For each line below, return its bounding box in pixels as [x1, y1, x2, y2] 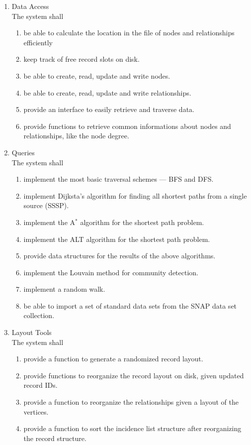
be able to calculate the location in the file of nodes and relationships [23, 27, 235, 38]
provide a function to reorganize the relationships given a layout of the [23, 397, 239, 407]
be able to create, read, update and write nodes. [23, 70, 170, 81]
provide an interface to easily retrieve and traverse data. [23, 104, 194, 114]
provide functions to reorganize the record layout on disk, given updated [23, 370, 244, 380]
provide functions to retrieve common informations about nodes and [23, 120, 231, 131]
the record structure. [23, 433, 86, 443]
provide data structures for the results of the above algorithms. [23, 250, 216, 261]
